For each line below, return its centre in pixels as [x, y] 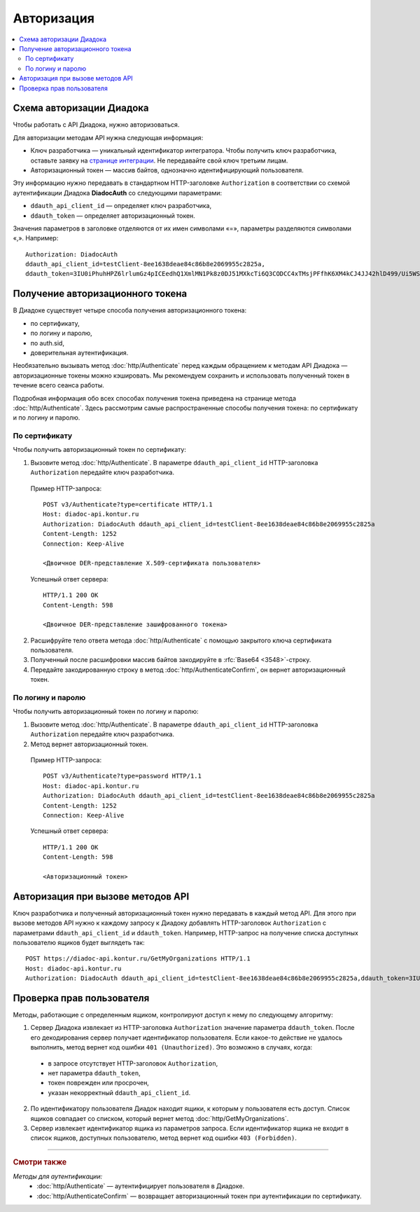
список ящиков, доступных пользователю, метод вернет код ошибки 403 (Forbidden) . [163, 1138]
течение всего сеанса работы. [59, 385]
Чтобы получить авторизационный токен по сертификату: [100, 450]
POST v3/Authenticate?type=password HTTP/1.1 [122, 776]
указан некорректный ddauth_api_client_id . [119, 1092]
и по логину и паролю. [47, 418]
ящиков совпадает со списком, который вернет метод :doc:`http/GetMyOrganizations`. [160, 1118]
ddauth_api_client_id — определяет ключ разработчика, [121, 206]
